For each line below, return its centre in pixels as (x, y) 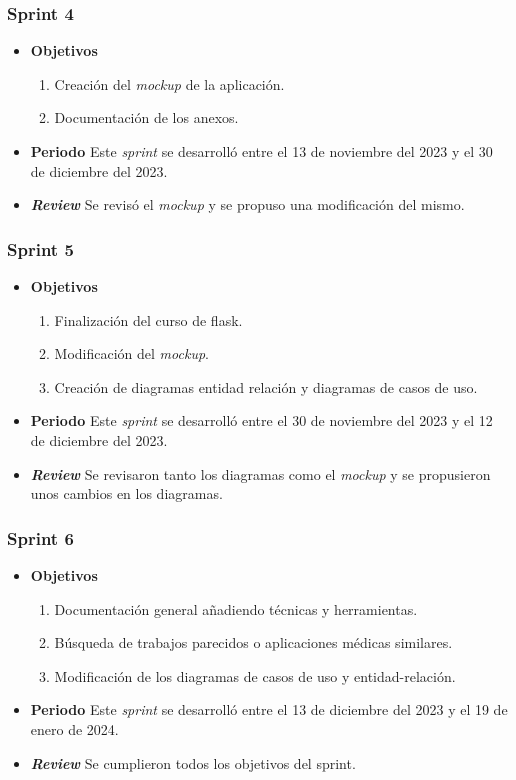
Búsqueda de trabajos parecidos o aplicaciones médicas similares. (253, 642)
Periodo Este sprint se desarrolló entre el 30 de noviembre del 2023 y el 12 (261, 420)
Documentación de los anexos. (146, 117)
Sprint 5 (40, 248)
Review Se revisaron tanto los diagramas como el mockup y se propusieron (260, 473)
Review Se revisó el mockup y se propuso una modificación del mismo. (247, 204)
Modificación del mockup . (131, 353)
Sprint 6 (40, 537)
